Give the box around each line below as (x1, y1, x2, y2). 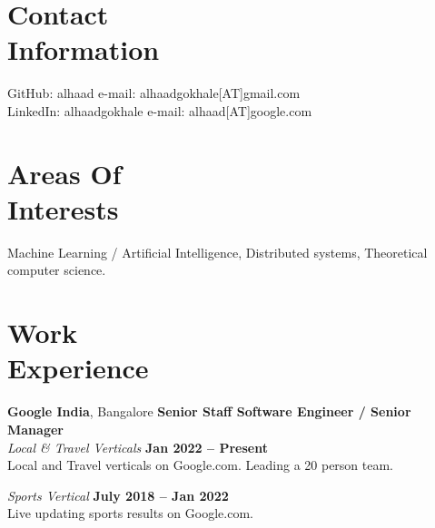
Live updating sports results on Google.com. (7, 504, 253, 523)
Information (7, 31, 160, 68)
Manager (7, 419, 64, 438)
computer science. (7, 260, 106, 279)
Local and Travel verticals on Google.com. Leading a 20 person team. (7, 455, 394, 474)
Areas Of (7, 154, 122, 191)
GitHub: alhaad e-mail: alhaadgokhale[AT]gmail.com (7, 83, 301, 103)
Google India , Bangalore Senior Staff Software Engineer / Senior (7, 402, 411, 421)
